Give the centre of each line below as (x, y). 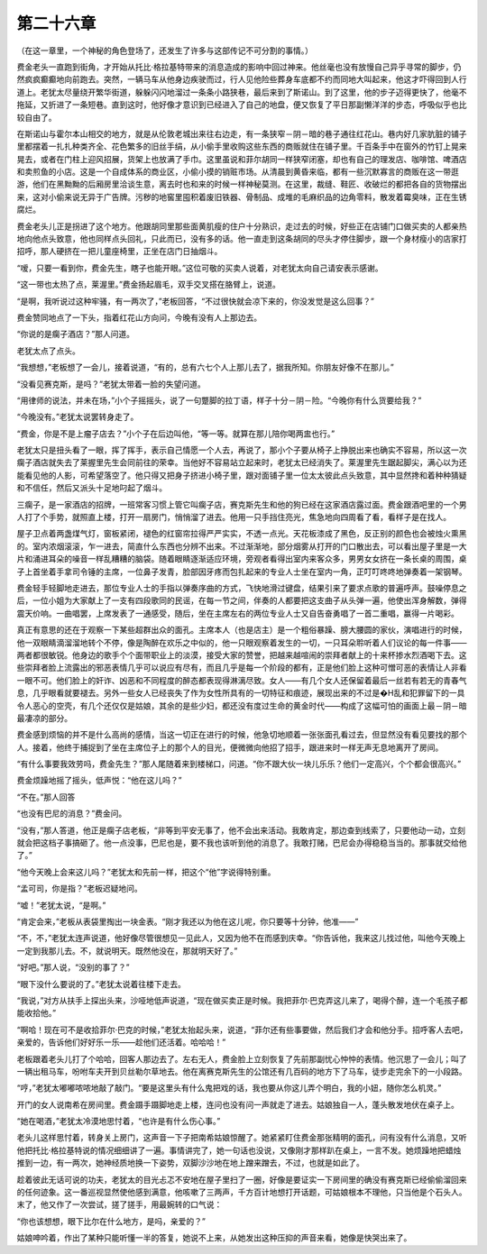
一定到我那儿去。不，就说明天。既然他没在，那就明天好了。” (127, 950)
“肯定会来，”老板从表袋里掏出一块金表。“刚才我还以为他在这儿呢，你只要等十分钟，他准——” (188, 921)
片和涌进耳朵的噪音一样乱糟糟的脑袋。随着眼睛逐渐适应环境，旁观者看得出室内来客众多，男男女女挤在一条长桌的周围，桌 (242, 559)
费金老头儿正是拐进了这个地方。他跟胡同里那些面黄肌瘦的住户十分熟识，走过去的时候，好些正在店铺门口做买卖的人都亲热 (242, 226)
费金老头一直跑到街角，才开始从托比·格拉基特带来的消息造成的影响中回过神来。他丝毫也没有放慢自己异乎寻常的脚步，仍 (239, 67)
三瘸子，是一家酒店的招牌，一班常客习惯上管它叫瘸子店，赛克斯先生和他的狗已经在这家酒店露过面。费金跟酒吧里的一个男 (242, 504)
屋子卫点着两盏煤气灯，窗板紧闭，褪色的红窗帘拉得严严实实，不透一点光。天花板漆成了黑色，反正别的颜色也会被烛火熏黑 (242, 534)
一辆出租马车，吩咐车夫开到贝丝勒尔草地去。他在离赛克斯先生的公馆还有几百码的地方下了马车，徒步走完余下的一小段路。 (242, 1071)
